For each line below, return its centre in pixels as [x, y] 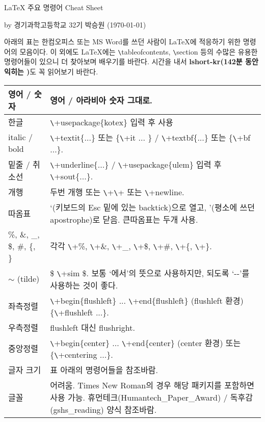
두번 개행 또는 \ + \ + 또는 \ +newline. [117, 192]
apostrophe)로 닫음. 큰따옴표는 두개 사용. [124, 219]
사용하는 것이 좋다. [84, 285]
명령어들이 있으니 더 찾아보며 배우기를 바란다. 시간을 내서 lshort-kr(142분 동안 [131, 61]
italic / [21, 137]
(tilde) [28, 279]
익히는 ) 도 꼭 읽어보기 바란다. [51, 72]
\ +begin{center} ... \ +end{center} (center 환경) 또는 [145, 342]
